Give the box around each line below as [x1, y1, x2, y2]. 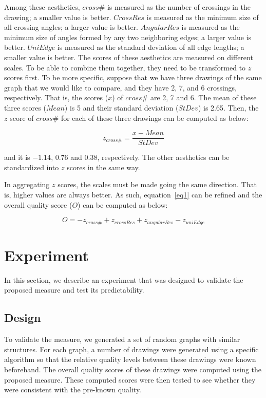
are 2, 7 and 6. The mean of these [150, 92, 257, 103]
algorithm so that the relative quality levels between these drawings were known [4, 354, 256, 365]
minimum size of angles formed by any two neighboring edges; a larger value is [4, 31, 252, 42]
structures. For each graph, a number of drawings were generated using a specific [4, 343, 259, 354]
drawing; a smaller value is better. [4, 11, 111, 22]
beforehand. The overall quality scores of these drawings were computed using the [4, 364, 262, 374]
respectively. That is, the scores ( [4, 92, 108, 103]
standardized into [4, 161, 59, 172]
